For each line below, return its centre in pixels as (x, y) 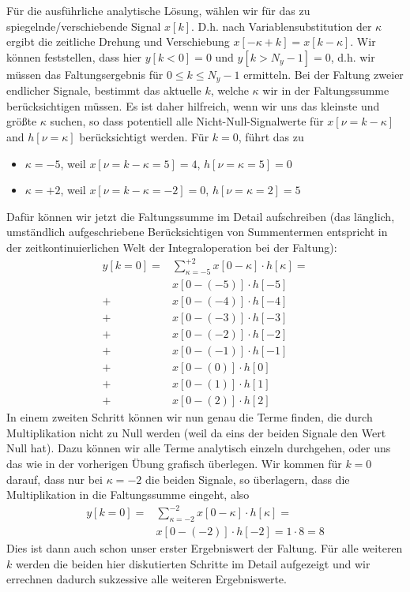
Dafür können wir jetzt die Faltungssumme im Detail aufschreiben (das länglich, (201, 216)
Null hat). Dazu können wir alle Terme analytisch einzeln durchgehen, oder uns (199, 448)
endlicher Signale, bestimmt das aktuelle (104, 90)
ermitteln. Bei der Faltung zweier (323, 74)
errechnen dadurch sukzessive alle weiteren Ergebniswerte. (147, 579)
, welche (229, 90)
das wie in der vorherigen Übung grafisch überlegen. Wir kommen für (174, 463)
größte (22, 121)
